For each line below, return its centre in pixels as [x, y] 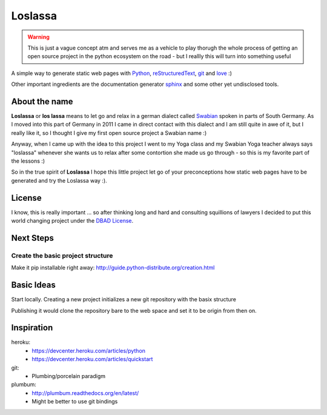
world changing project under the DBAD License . [72, 221]
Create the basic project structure [62, 255]
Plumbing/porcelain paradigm [69, 376]
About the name [42, 101]
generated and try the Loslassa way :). [59, 180]
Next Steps [32, 238]
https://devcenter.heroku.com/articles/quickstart [92, 359]
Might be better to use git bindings [75, 402]
